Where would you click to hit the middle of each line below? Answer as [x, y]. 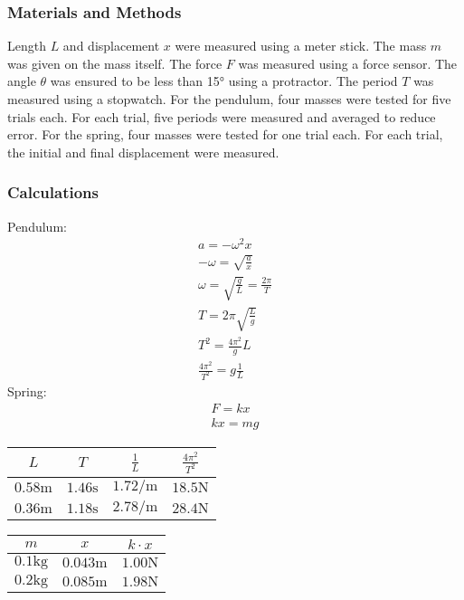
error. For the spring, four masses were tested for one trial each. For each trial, [225, 134]
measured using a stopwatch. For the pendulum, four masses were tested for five [229, 99]
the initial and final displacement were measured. [143, 152]
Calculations [53, 192]
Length [27, 46]
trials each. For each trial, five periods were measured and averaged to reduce [222, 116]
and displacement [111, 46]
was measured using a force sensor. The [348, 63]
